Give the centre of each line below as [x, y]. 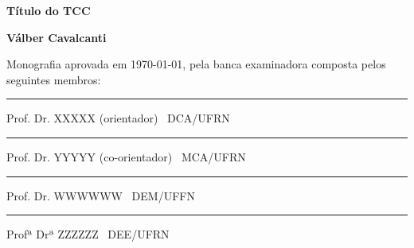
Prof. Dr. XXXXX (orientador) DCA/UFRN [118, 118]
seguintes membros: [54, 79]
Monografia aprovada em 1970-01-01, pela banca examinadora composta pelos [196, 64]
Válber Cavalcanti [57, 37]
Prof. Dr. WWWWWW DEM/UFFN [101, 195]
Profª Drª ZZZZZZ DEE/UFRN [88, 234]
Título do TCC [49, 10]
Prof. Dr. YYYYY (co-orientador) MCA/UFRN [126, 156]
